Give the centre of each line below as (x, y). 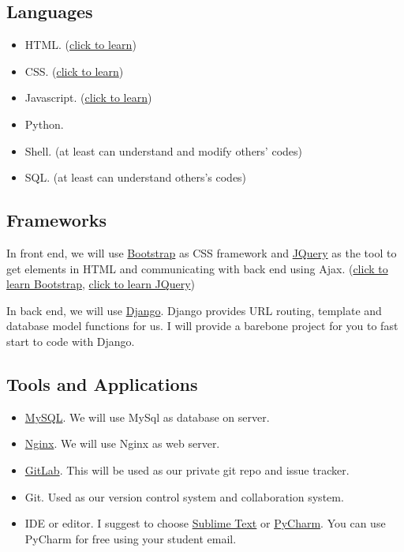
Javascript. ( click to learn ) (88, 98)
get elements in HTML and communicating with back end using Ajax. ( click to (197, 268)
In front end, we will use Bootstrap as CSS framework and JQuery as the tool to (202, 252)
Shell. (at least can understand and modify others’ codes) (163, 150)
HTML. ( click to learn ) (80, 45)
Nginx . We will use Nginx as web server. (122, 443)
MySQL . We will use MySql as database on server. (147, 417)
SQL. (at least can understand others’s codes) (136, 177)
